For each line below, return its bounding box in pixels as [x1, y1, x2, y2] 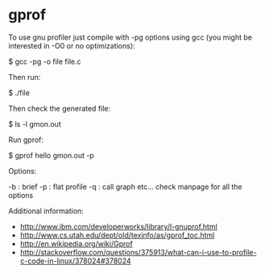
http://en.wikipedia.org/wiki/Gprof [19, 238, 133, 248]
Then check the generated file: [8, 103, 111, 113]
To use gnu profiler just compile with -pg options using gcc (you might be [8, 32, 252, 42]
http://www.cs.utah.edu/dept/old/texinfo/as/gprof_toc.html [19, 230, 215, 240]
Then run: [8, 72, 41, 82]
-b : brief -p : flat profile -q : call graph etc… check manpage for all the [8, 182, 242, 191]
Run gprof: [8, 135, 44, 145]
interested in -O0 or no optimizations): [8, 40, 135, 50]
